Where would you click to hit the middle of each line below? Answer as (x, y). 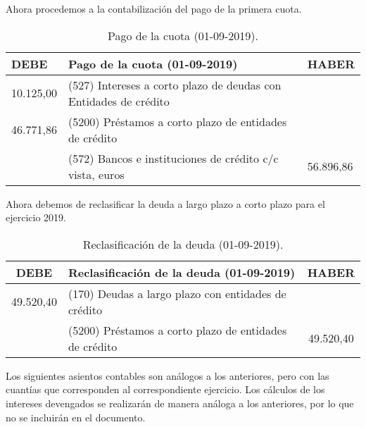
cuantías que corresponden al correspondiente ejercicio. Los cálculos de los (165, 389)
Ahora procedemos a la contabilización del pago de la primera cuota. (154, 8)
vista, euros (96, 174)
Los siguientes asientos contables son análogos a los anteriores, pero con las (168, 375)
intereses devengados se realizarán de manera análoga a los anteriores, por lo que (180, 403)
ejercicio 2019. (36, 217)
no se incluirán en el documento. (76, 417)
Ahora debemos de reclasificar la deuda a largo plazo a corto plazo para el (165, 203)
